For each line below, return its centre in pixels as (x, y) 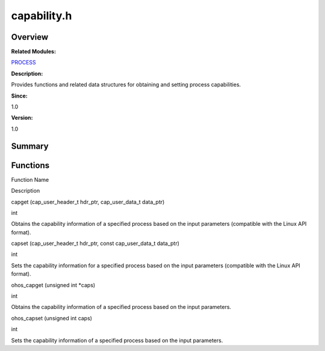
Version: (22, 118)
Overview (30, 37)
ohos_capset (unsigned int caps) (52, 318)
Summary (30, 146)
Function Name (30, 179)
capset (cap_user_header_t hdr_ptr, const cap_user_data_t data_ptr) (95, 243)
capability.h (42, 16)
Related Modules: (34, 52)
